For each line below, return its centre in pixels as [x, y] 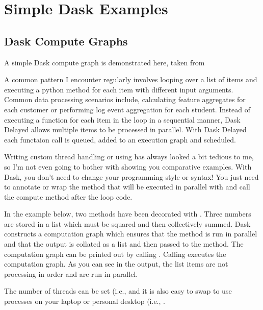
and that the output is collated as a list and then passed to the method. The [124, 244]
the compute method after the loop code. [68, 196]
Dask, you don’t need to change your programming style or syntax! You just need [131, 176]
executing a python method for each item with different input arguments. [119, 89]
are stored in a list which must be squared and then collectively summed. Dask [127, 223]
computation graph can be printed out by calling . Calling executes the [115, 254]
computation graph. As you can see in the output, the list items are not [116, 264]
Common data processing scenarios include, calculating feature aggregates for [125, 99]
